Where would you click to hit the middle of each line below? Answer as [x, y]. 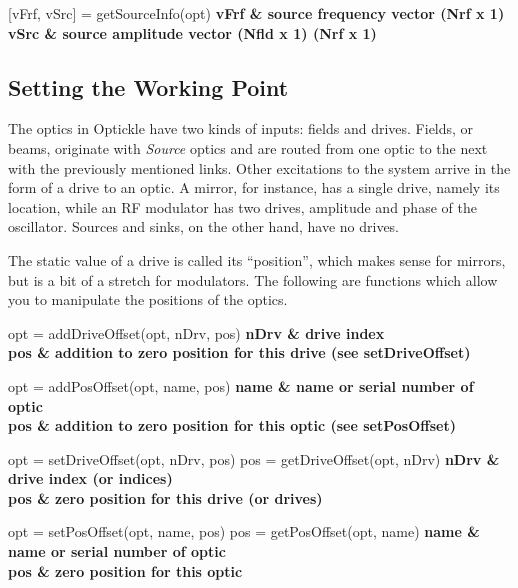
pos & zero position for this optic [125, 570]
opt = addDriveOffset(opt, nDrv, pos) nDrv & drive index [196, 332]
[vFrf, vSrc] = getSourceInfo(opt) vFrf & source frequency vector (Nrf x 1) [256, 13]
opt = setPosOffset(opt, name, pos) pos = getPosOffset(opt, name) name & [244, 531]
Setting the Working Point [148, 86]
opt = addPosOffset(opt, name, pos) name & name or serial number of [241, 385]
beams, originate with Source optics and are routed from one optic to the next [248, 147]
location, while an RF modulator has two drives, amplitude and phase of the [242, 206]
